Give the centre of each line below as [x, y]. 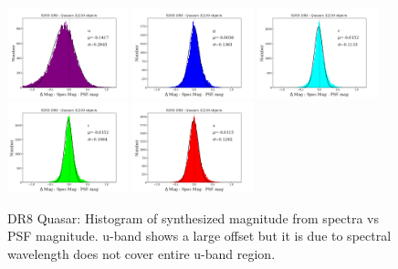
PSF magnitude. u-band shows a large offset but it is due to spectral [199, 236]
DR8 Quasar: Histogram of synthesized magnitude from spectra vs [193, 217]
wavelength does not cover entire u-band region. [141, 253]
